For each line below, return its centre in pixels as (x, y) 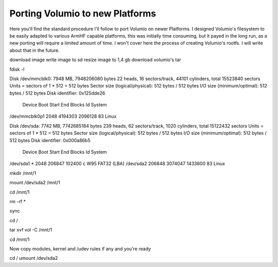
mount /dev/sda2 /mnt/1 (35, 183)
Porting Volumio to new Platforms (83, 13)
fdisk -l (17, 69)
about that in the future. (34, 50)
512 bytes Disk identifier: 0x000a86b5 (50, 140)
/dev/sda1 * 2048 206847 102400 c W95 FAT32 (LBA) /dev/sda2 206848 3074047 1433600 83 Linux (117, 164)
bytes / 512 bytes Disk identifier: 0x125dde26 (57, 93)
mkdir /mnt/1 (23, 173)
